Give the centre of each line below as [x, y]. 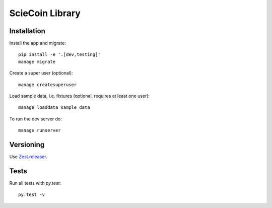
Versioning [27, 145]
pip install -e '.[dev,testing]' [59, 55]
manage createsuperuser [48, 85]
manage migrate [37, 61]
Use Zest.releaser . [28, 157]
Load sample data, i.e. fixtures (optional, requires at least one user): [80, 96]
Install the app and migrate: [38, 43]
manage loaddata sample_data [54, 108]
